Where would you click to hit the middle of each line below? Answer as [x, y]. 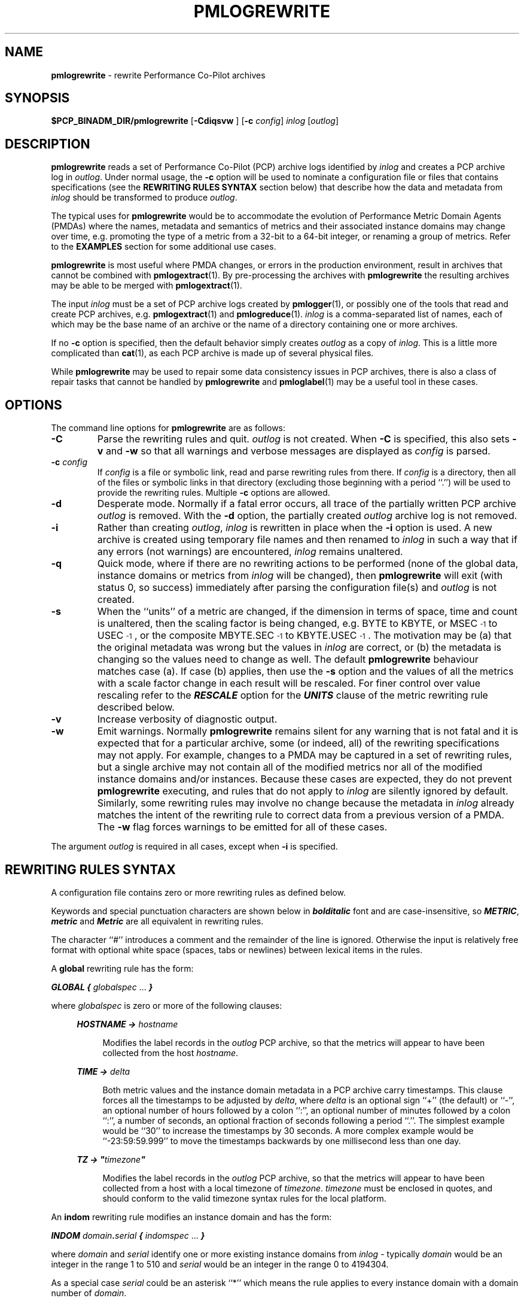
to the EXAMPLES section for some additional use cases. [164, 247]
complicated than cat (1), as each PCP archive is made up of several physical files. [212, 353]
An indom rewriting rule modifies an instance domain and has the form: [191, 1217]
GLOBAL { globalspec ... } [102, 987]
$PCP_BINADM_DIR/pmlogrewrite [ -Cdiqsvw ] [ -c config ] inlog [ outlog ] [195, 121]
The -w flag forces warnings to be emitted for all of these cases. [242, 827]
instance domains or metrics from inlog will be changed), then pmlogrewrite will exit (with [300, 576]
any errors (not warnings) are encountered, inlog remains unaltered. [250, 552]
